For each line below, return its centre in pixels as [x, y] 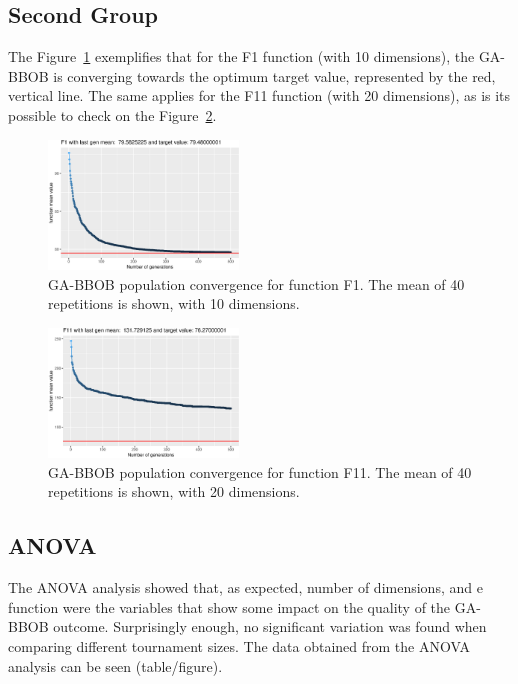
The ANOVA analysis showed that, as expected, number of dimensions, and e [245, 587]
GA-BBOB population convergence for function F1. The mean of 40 [256, 283]
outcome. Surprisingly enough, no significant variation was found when [270, 626]
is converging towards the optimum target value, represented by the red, [274, 75]
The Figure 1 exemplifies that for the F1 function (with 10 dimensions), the [241, 56]
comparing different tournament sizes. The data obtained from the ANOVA [239, 645]
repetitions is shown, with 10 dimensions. [174, 303]
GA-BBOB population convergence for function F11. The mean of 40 [260, 471]
